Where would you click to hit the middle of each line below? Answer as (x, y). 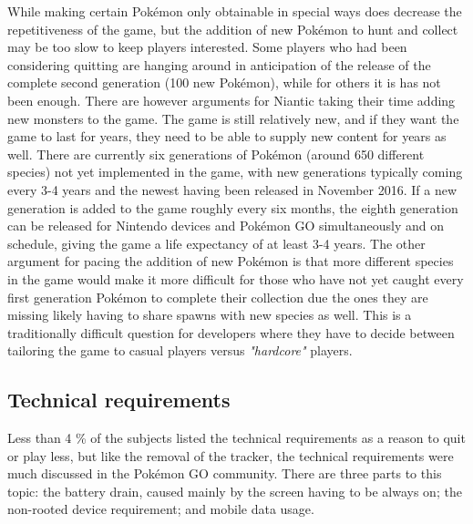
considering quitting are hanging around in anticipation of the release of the (219, 64)
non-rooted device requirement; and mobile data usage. (161, 509)
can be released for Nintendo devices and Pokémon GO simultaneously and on (226, 226)
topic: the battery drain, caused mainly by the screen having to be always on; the (235, 491)
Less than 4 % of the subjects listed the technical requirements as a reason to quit (236, 438)
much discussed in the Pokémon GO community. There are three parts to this (225, 473)
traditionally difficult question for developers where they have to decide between (231, 332)
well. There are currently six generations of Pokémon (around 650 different (216, 154)
